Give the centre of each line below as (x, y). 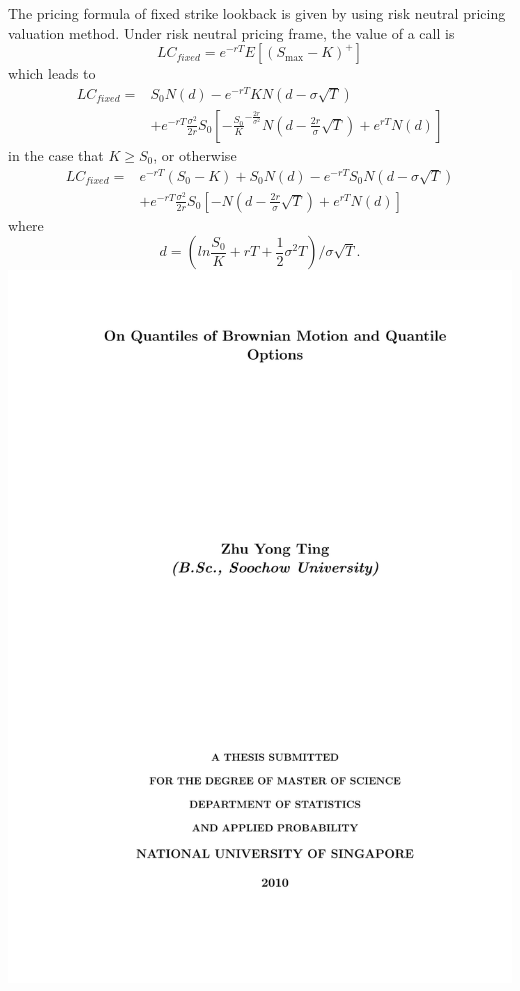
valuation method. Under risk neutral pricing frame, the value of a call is (231, 32)
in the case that (56, 154)
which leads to (52, 73)
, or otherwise (195, 154)
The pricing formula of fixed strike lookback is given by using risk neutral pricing (257, 13)
